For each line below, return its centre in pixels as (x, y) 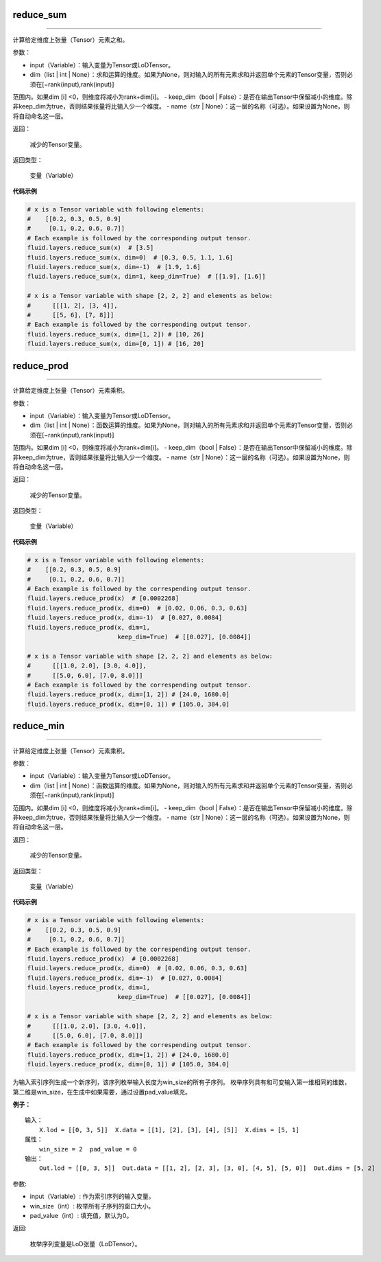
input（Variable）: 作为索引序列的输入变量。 (92, 1196)
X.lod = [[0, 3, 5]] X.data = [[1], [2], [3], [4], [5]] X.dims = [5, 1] (169, 1130)
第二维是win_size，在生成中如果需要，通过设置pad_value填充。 (102, 1092)
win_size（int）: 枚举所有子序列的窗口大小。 (92, 1206)
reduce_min (39, 726)
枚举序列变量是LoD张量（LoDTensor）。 (85, 1243)
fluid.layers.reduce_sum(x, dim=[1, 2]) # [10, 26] (116, 334)
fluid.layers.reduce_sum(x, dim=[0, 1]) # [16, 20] (116, 344)
